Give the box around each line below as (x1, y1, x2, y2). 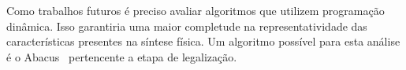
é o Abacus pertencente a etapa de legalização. (6, 48, 237, 64)
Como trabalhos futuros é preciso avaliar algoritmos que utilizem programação (6, 2, 385, 18)
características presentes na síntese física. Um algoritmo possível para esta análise (6, 33, 400, 50)
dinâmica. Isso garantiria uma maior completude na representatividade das (6, 17, 367, 34)
